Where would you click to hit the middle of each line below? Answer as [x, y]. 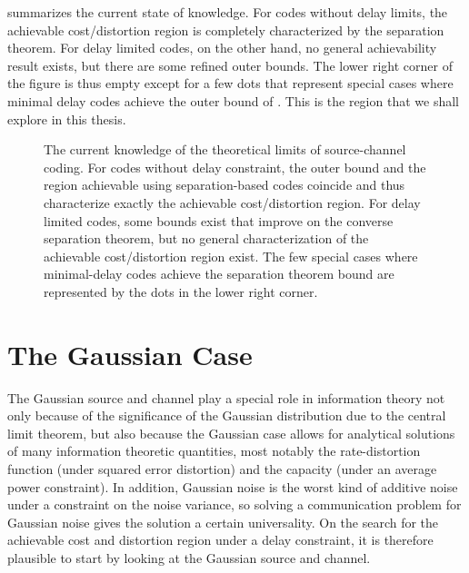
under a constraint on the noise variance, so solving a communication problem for [234, 504]
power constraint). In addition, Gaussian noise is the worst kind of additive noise [233, 486]
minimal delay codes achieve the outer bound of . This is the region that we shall [233, 100]
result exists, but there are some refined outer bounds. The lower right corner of [230, 65]
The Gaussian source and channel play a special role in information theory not [226, 397]
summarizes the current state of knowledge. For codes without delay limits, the [228, 12]
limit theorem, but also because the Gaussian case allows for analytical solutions [231, 433]
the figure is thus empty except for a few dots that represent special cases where [230, 83]
